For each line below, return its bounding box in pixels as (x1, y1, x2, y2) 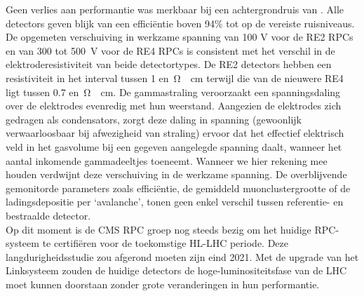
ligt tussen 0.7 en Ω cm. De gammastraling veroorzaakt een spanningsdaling (6, 84, 341, 99)
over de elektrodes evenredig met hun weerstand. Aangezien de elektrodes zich (6, 98, 342, 113)
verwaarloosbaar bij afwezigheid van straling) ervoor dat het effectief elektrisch (6, 126, 344, 140)
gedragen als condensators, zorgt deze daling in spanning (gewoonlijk (6, 112, 302, 126)
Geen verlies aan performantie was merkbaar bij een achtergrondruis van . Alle (6, 2, 344, 16)
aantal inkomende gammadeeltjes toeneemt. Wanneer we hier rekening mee (6, 153, 328, 168)
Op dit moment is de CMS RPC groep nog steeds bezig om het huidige (6, 222, 311, 236)
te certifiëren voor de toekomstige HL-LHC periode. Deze (42, 236, 289, 250)
